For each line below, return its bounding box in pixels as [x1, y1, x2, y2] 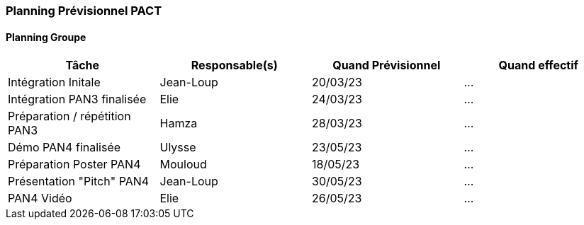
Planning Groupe [6, 30, 86, 43]
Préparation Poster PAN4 [8, 157, 141, 172]
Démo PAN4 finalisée [8, 140, 121, 155]
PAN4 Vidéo [8, 191, 72, 206]
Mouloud [159, 157, 207, 172]
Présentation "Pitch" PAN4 [8, 174, 150, 189]
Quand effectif [498, 58, 578, 73]
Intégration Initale [8, 75, 101, 90]
